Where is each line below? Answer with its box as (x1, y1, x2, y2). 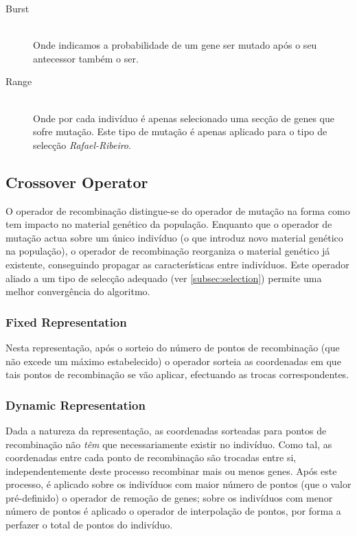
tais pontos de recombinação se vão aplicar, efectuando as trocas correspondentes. (5, 367, 349, 382)
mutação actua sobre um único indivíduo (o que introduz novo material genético (5, 230, 343, 244)
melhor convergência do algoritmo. (5, 284, 150, 299)
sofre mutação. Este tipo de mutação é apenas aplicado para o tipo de (33, 124, 327, 139)
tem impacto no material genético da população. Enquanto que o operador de (5, 217, 332, 231)
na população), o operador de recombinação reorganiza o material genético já (5, 244, 330, 258)
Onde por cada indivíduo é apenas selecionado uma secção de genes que (33, 110, 334, 125)
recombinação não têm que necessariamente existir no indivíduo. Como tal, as (5, 436, 332, 451)
